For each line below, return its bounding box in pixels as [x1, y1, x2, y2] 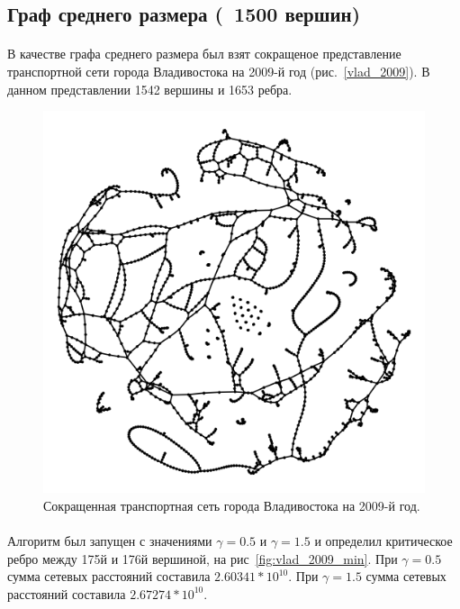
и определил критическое [314, 531, 453, 550]
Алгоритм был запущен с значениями [7, 531, 212, 550]
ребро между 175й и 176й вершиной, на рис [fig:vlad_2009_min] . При [7, 549, 398, 568]
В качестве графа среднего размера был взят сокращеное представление [7, 44, 401, 63]
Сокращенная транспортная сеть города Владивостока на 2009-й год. [43, 495, 420, 514]
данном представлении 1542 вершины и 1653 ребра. [7, 79, 293, 98]
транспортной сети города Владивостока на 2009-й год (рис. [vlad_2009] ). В [7, 61, 430, 80]
